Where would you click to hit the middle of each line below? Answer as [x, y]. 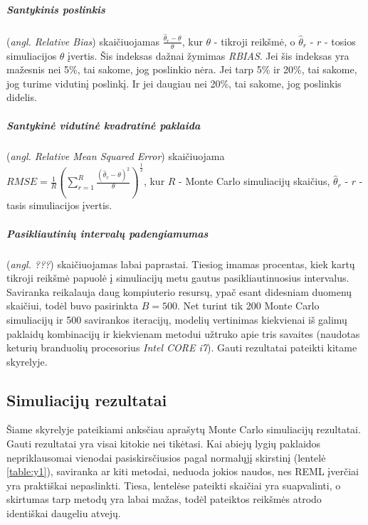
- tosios [340, 41]
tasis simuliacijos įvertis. [59, 205]
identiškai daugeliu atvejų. [64, 513]
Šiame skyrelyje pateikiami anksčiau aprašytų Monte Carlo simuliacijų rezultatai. [184, 429]
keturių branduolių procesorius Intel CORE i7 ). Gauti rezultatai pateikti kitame [182, 348]
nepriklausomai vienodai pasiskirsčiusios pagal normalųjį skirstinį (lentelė [166, 457]
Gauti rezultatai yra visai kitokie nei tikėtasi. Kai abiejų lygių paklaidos [164, 444]
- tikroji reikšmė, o [254, 41]
